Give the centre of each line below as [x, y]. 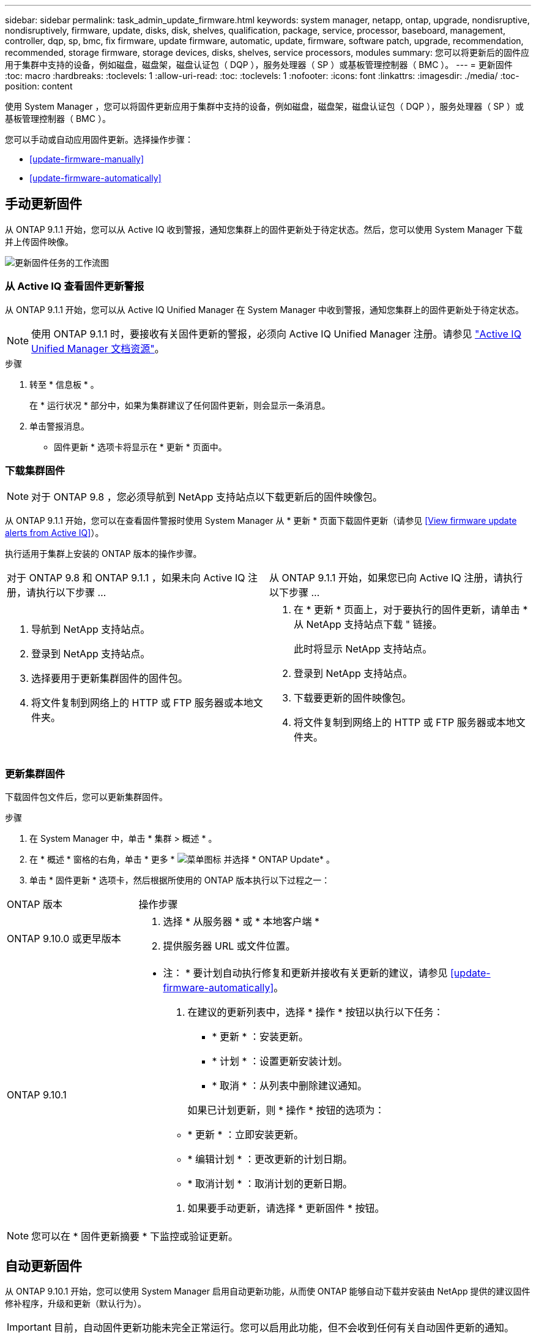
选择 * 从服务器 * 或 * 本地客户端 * [241, 922]
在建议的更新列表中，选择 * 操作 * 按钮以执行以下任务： [315, 1012]
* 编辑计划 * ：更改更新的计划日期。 [270, 1159]
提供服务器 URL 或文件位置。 [229, 946]
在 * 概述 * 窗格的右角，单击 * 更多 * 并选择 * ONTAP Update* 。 [182, 860]
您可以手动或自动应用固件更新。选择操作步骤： [99, 139]
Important [29, 1327]
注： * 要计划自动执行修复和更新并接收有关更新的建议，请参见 [305, 973]
